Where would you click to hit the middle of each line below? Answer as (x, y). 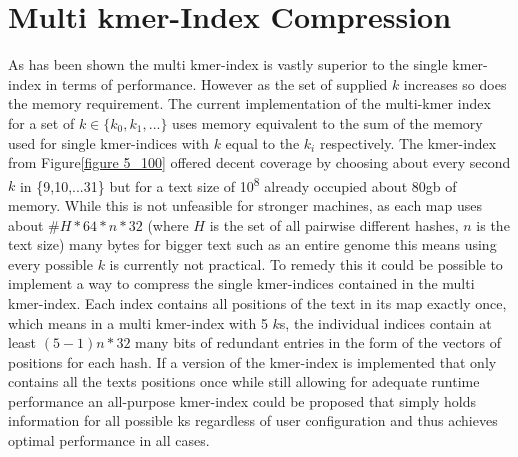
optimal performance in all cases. (109, 440)
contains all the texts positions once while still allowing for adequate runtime (244, 381)
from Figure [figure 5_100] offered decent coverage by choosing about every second (259, 162)
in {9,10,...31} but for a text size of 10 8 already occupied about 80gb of (238, 184)
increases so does (455, 83)
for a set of (41, 122)
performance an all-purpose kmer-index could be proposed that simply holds (242, 400)
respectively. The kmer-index (408, 142)
